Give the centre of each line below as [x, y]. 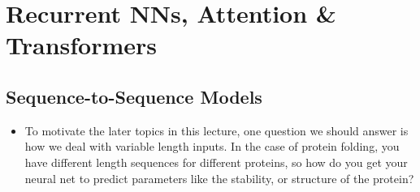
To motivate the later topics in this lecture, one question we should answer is [216, 130]
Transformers [82, 45]
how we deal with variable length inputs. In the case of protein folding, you [212, 146]
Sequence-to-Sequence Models [134, 96]
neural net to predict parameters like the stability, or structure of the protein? [219, 178]
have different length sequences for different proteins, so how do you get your [216, 162]
